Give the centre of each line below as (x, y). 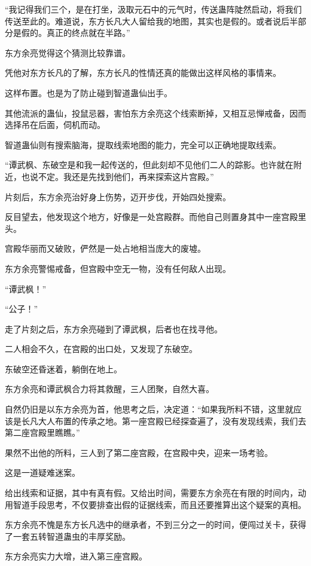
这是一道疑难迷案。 (42, 472)
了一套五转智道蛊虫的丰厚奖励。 (68, 536)
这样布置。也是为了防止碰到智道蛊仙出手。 (89, 92)
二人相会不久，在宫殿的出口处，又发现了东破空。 (101, 349)
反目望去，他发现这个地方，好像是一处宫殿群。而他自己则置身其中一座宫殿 (151, 217)
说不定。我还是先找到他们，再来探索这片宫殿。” (122, 176)
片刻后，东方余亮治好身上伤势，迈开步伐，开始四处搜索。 (118, 196)
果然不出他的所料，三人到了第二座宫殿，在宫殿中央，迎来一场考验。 (139, 452)
